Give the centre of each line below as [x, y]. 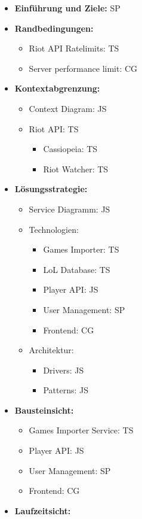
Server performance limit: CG [83, 68]
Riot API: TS [54, 128]
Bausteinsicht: [44, 410]
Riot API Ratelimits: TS [74, 48]
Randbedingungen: [54, 28]
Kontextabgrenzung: [57, 88]
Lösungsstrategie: [51, 189]
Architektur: [51, 350]
